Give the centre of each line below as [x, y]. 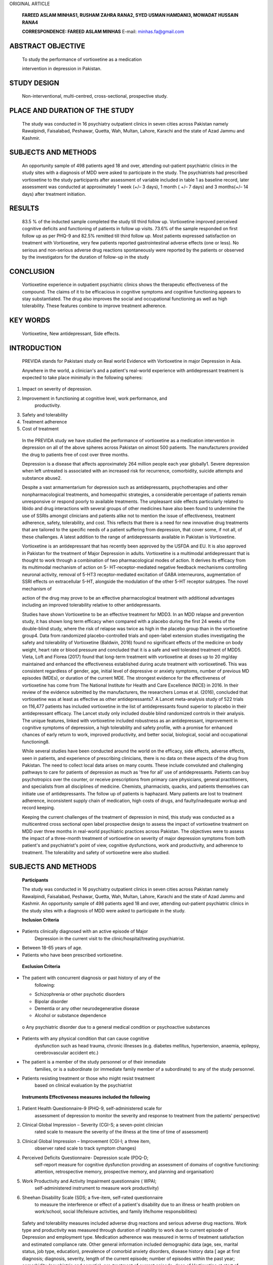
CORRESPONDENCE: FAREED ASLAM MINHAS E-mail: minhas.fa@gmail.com [103, 32]
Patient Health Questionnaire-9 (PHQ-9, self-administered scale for [92, 1109]
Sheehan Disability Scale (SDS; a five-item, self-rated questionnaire [92, 1197]
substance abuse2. [42, 478]
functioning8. [36, 742]
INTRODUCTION [35, 348]
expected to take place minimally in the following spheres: [82, 377]
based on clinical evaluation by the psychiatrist [83, 1085]
